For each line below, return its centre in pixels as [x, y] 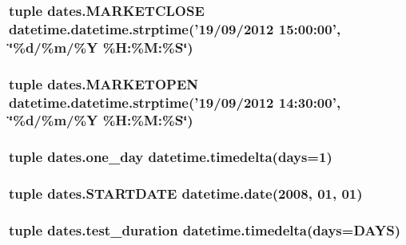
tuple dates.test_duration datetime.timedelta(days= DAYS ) [205, 229]
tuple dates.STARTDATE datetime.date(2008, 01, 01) [186, 194]
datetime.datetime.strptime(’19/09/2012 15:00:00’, [175, 28]
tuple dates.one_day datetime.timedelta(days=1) [171, 157]
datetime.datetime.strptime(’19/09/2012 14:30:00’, [175, 102]
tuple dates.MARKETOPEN [103, 83]
